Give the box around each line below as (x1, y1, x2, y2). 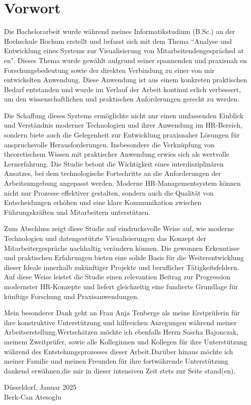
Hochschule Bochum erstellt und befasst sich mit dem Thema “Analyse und (4, 35, 232, 46)
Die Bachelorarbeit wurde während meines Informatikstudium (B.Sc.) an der (4, 26, 235, 36)
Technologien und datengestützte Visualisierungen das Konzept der (4, 233, 207, 243)
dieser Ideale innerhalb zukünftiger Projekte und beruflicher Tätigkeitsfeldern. (4, 262, 239, 272)
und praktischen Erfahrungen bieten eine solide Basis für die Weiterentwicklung (4, 252, 244, 263)
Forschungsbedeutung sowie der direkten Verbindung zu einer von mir (4, 65, 215, 75)
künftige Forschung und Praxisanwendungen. (4, 291, 139, 301)
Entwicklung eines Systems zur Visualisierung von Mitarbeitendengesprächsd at (4, 45, 244, 56)
